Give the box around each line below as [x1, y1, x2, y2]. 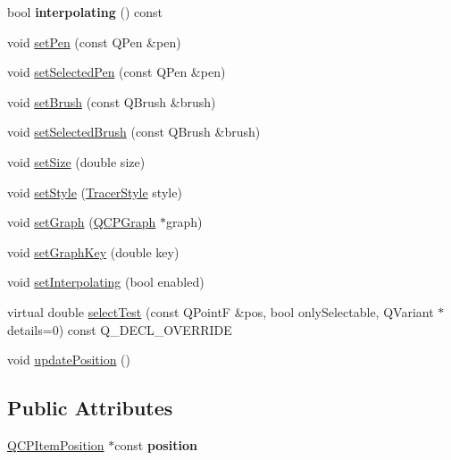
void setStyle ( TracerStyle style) [7, 182, 182, 201]
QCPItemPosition [7, 435, 104, 454]
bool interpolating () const [7, 3, 163, 21]
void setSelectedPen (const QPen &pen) [7, 63, 226, 81]
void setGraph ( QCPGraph [7, 213, 156, 231]
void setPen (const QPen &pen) [7, 32, 181, 51]
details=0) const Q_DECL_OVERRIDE [7, 320, 232, 339]
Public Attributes [7, 394, 173, 422]
